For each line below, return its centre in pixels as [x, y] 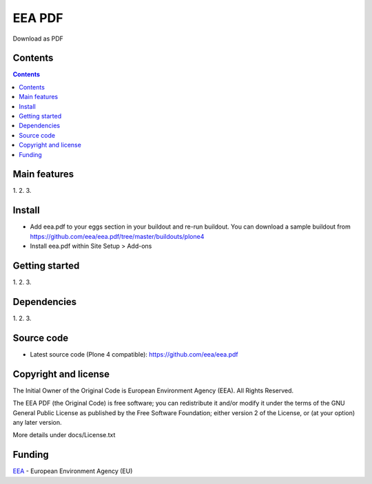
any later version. [37, 422]
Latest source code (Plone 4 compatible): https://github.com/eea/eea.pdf [134, 354]
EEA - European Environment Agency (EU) [73, 471]
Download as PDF [38, 39]
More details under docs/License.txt [64, 435]
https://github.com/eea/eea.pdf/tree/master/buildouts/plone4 [117, 236]
